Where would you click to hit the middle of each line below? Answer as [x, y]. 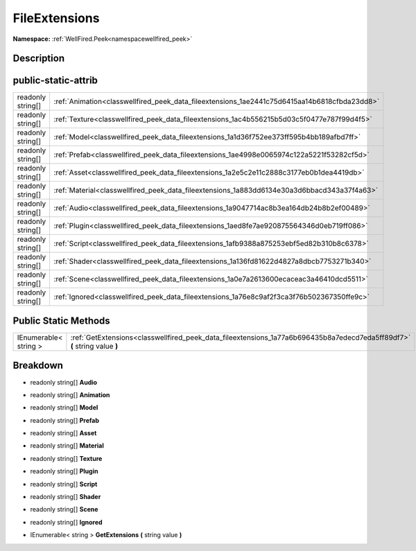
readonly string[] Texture [66, 458]
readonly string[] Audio [63, 382]
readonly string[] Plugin [64, 471]
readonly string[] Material [67, 446]
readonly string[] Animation [70, 394]
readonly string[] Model [64, 408]
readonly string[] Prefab [65, 420]
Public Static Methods [61, 321]
